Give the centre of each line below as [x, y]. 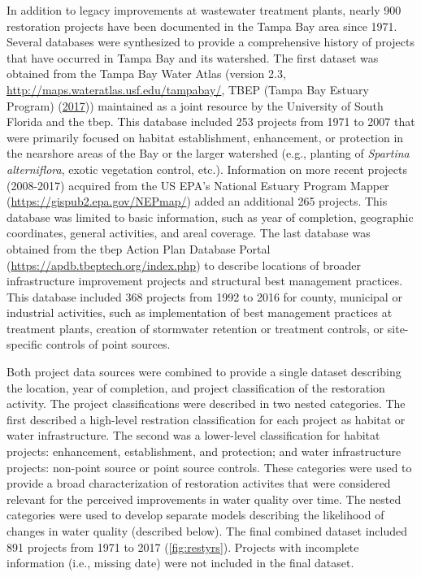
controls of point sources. [108, 344]
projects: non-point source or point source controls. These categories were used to [209, 467]
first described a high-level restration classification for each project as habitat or [206, 419]
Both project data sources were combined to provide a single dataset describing [204, 372]
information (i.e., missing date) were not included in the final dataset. [180, 563]
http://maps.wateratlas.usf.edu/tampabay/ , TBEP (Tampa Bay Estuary [188, 89]
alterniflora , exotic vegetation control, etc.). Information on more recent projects [207, 169]
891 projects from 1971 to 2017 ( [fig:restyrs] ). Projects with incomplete [183, 547]
